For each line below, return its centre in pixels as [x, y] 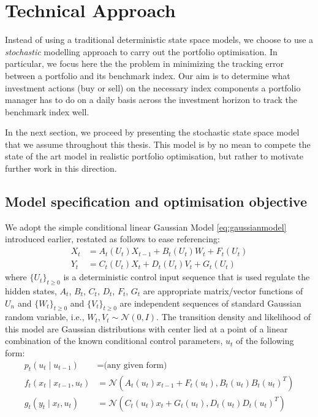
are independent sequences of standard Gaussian [210, 303]
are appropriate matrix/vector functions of [223, 290]
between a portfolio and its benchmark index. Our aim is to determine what [148, 75]
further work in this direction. [61, 168]
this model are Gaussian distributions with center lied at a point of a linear [146, 328]
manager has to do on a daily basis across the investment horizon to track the [151, 100]
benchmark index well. [47, 111]
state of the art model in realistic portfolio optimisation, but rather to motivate [154, 156]
